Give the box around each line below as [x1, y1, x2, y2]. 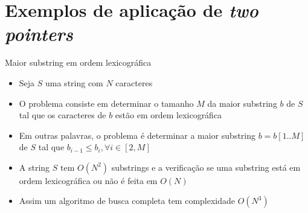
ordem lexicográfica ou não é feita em [19, 174, 158, 186]
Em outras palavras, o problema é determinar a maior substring [19, 129, 256, 141]
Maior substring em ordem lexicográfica [5, 56, 152, 69]
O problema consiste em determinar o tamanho [19, 97, 194, 109]
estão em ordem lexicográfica [115, 109, 222, 121]
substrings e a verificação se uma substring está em [111, 161, 301, 173]
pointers [5, 21, 73, 46]
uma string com [45, 76, 103, 89]
